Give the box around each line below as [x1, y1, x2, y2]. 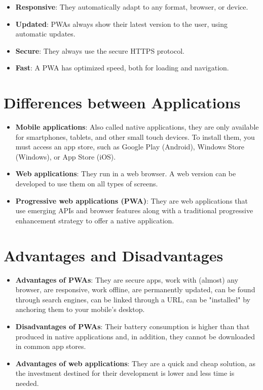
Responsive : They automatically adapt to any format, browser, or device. [15, 2, 248, 12]
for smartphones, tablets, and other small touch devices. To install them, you [15, 131, 255, 142]
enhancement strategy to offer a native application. [15, 215, 174, 225]
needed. [15, 377, 39, 388]
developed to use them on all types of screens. [15, 178, 158, 189]
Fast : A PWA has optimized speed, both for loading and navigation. [15, 62, 229, 73]
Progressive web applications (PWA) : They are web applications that [15, 195, 248, 206]
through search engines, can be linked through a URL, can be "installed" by [15, 294, 250, 304]
